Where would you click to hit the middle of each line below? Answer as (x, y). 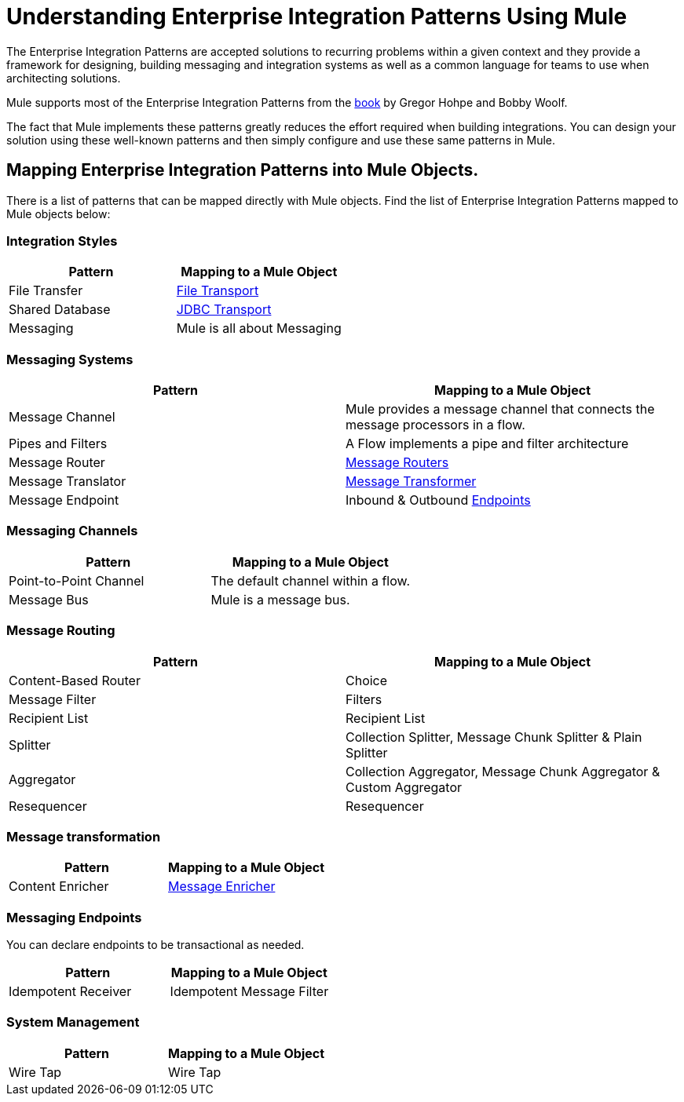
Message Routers (397, 463)
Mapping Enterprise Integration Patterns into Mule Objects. (243, 170)
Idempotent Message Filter (249, 992)
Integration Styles (62, 241)
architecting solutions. (64, 78)
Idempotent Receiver (70, 992)
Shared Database (60, 310)
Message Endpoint (64, 500)
